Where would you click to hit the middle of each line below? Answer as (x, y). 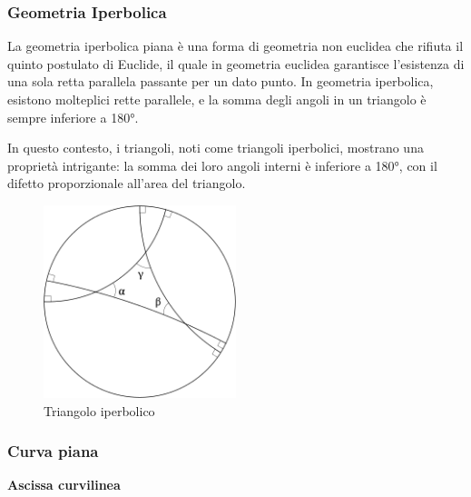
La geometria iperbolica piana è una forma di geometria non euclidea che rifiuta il (235, 46)
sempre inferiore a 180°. (73, 117)
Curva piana (53, 451)
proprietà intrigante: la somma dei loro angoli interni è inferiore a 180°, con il (222, 165)
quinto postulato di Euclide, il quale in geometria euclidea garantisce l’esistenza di (236, 63)
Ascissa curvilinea (64, 485)
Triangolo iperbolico (99, 410)
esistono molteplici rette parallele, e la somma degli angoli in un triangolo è (217, 99)
